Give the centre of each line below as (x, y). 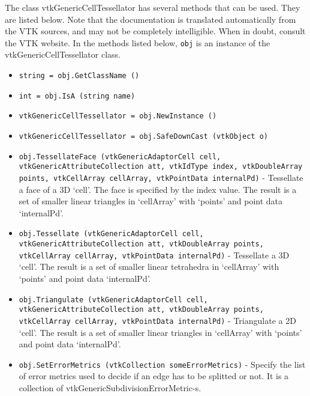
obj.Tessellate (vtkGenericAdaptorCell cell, (111, 234)
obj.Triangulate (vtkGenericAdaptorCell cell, (113, 300)
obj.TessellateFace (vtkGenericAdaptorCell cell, (120, 157)
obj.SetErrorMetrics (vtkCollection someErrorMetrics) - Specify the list (162, 364)
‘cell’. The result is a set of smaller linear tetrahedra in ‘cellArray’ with (149, 267)
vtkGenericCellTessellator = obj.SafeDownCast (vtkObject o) (144, 136)
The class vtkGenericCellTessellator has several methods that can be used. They (153, 7)
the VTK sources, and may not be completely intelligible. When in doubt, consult (155, 31)
